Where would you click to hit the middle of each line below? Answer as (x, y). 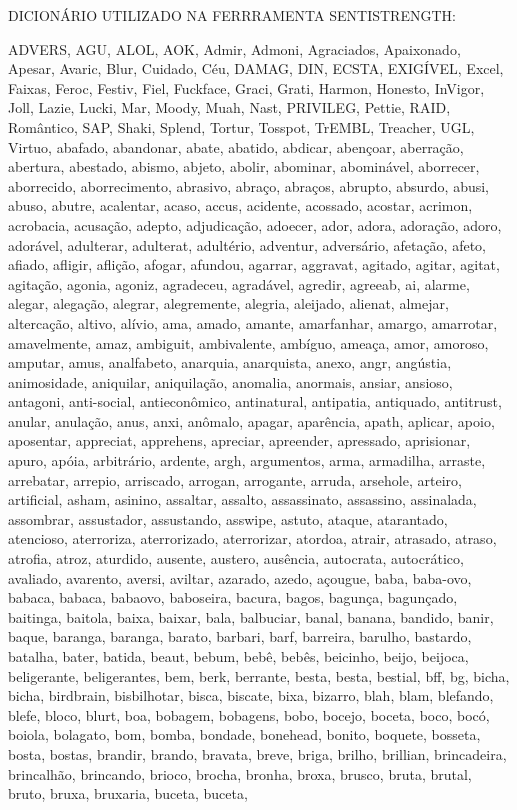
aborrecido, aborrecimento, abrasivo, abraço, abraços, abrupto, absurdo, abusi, (249, 185)
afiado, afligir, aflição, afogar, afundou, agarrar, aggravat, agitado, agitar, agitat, (254, 264)
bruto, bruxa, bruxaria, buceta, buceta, (128, 793)
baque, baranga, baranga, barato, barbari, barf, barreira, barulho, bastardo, (240, 636)
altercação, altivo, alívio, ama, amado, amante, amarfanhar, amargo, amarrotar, (253, 322)
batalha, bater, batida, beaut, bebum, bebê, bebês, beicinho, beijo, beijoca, (238, 656)
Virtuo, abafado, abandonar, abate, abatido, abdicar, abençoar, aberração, (236, 146)
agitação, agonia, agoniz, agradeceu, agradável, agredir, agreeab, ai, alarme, (239, 283)
